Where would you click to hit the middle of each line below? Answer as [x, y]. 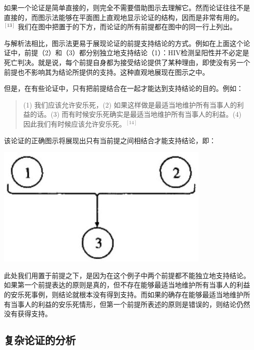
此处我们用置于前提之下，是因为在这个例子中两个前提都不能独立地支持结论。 [127, 275]
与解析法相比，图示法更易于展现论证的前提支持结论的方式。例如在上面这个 [124, 43]
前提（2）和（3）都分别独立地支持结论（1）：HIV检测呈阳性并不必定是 [137, 53]
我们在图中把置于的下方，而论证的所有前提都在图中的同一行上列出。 [127, 27]
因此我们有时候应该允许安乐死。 [74, 123]
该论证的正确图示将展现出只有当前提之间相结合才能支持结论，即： [110, 140]
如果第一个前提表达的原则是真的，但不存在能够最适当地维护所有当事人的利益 [127, 285]
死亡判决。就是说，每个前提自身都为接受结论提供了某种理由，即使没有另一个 [127, 62]
